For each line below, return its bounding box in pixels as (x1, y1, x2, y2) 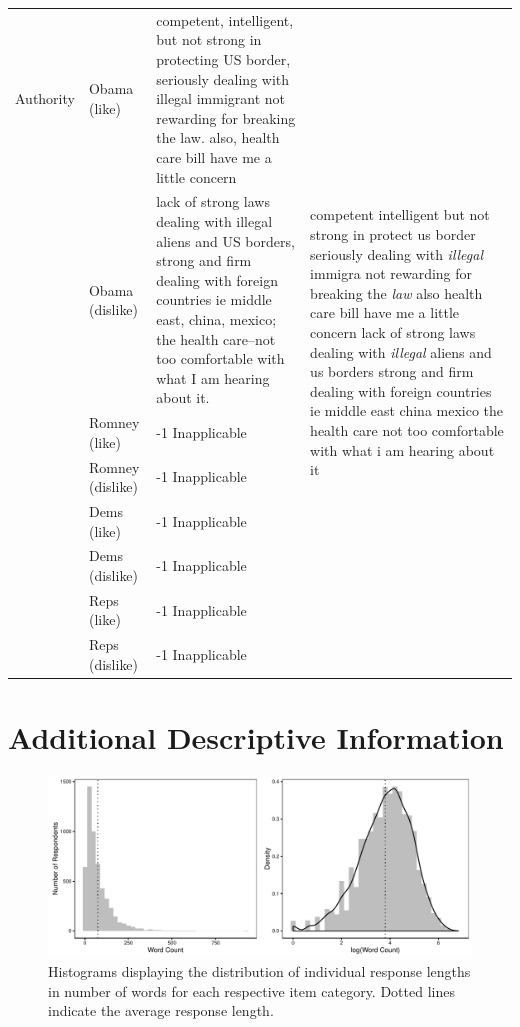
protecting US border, (156, 48, 291, 69)
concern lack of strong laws (310, 322, 476, 343)
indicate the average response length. (48, 1000, 274, 1021)
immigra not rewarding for (310, 263, 473, 284)
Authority (15, 88, 75, 109)
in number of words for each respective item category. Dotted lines (48, 980, 455, 1001)
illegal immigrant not (156, 88, 285, 109)
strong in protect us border (310, 224, 476, 245)
